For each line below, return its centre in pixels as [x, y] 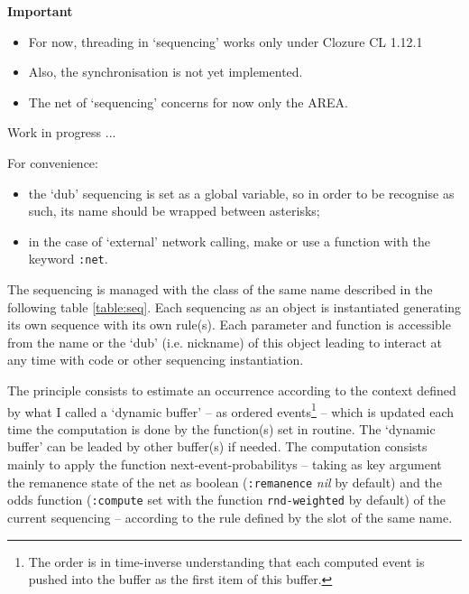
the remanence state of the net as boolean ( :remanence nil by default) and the [225, 482]
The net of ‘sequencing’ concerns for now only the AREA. [188, 102]
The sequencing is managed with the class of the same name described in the [220, 289]
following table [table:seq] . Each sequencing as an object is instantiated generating [234, 306]
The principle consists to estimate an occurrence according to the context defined [232, 390]
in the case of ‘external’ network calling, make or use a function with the [229, 241]
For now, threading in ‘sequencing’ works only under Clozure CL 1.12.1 [225, 41]
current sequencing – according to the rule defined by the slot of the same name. [230, 517]
